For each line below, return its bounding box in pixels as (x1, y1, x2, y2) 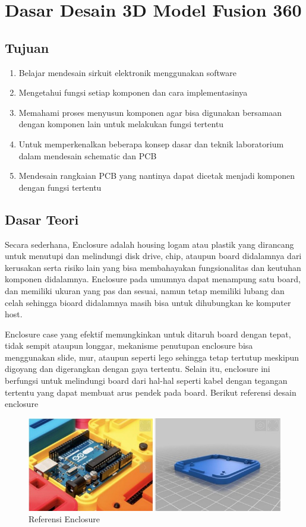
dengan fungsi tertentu (18, 181, 102, 193)
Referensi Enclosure (29, 513, 100, 525)
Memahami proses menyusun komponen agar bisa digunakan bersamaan (18, 106, 282, 118)
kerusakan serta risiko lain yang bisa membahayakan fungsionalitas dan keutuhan (5, 261, 301, 273)
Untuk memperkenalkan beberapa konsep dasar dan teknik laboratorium (18, 137, 284, 150)
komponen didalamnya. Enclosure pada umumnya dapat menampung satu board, (5, 273, 301, 285)
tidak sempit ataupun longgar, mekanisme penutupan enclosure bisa (5, 339, 253, 352)
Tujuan (5, 38, 49, 56)
